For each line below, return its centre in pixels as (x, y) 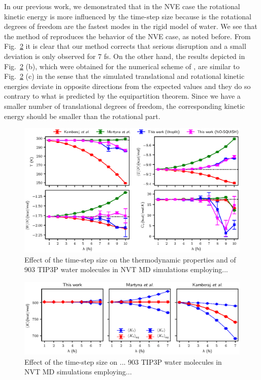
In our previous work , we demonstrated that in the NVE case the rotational (122, 6)
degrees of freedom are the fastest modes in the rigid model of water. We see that (131, 26)
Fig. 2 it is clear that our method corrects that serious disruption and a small (125, 46)
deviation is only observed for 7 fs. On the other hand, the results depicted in (125, 56)
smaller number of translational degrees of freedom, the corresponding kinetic (125, 106)
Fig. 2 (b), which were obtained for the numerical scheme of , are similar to (122, 66)
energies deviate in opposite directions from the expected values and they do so (127, 86)
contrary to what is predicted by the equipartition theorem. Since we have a (122, 96)
